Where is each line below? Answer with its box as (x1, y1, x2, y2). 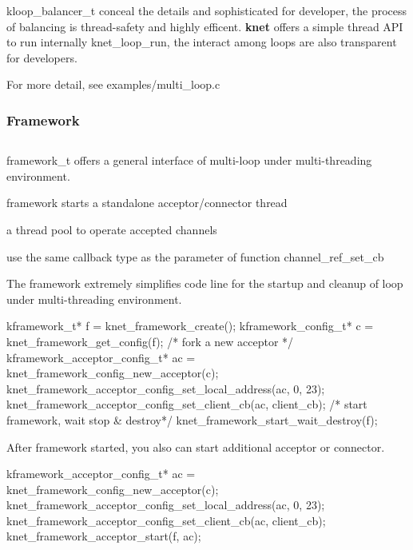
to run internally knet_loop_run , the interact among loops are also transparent (6, 34, 397, 50)
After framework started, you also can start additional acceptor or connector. (6, 438, 385, 455)
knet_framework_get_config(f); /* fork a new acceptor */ (6, 333, 294, 349)
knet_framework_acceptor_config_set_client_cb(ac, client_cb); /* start (6, 396, 367, 412)
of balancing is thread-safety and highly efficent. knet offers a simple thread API (6, 18, 403, 34)
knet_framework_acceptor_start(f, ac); (6, 528, 201, 544)
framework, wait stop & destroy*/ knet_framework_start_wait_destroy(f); (6, 411, 378, 428)
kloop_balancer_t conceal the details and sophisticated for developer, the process (6, 2, 407, 18)
